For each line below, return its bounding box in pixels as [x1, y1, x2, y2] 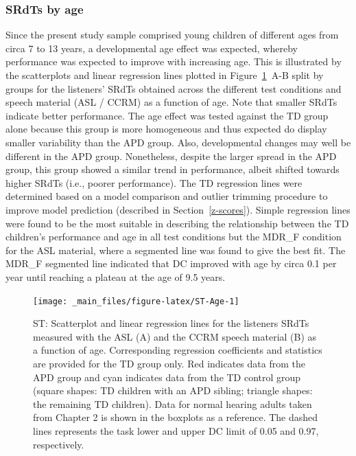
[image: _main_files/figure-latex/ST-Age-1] [33, 296, 239, 306]
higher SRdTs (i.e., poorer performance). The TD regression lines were [5, 175, 302, 190]
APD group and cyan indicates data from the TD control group [33, 369, 301, 384]
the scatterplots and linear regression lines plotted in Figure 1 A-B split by [5, 68, 324, 82]
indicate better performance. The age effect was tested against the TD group [5, 108, 329, 122]
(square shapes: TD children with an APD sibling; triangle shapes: [33, 383, 313, 398]
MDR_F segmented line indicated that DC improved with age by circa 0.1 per [5, 256, 337, 271]
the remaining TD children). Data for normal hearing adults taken [33, 396, 312, 411]
